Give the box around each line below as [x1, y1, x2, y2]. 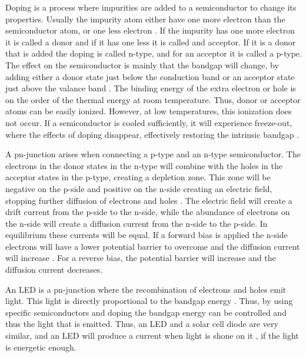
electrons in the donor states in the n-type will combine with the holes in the [5, 159, 282, 171]
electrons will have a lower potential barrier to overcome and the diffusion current [5, 240, 300, 252]
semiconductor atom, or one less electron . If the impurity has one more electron [5, 24, 295, 37]
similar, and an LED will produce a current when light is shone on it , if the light [5, 329, 299, 342]
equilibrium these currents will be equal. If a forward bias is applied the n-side [5, 229, 288, 241]
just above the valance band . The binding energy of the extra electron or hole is [5, 82, 296, 94]
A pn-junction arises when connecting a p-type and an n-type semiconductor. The [5, 148, 301, 160]
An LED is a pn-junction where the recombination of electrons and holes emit [5, 283, 287, 295]
